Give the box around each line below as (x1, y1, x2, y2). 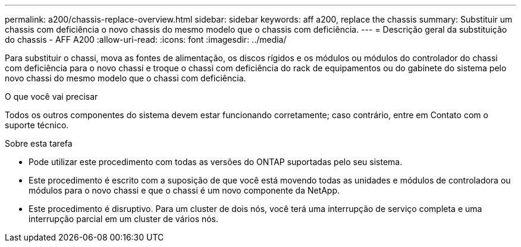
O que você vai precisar (5, 91, 98, 102)
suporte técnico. (5, 120, 69, 130)
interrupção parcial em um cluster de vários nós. (29, 214, 219, 224)
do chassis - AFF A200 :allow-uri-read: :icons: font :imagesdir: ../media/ (5, 34, 287, 45)
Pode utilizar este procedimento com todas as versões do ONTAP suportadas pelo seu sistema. (29, 157, 403, 167)
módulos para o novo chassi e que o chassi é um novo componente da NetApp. (29, 185, 340, 195)
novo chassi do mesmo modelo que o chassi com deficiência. (5, 73, 246, 83)
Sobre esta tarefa (5, 138, 73, 148)
